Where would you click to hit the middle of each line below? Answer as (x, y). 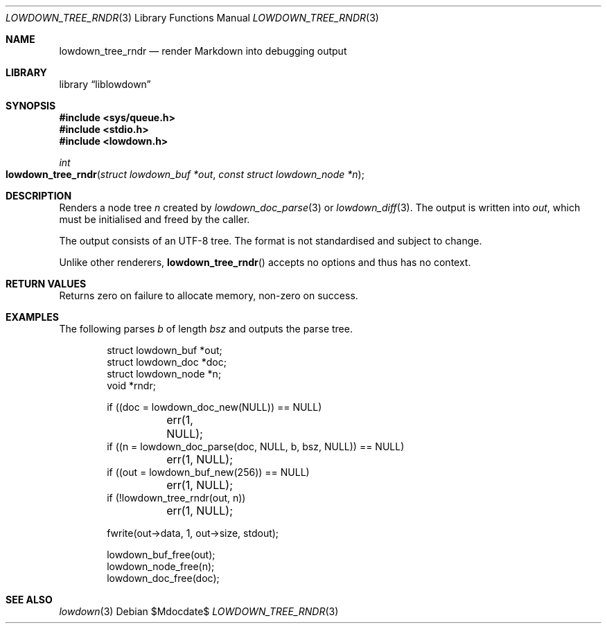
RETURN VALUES (46, 284)
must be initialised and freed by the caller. (155, 219)
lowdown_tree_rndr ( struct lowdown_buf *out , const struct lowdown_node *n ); (185, 174)
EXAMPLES (32, 317)
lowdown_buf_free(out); (161, 555)
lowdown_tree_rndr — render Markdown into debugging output (203, 51)
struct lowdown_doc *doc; (167, 362)
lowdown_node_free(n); (161, 566)
